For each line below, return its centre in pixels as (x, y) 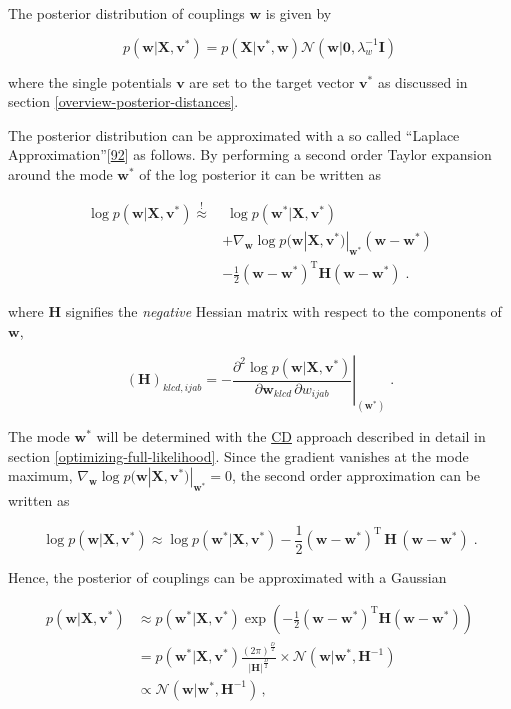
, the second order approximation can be (356, 475)
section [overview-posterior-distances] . (123, 101)
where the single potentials (90, 81)
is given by (298, 13)
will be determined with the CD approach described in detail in (291, 436)
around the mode (60, 173)
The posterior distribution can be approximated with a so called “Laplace (234, 134)
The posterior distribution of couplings (126, 13)
